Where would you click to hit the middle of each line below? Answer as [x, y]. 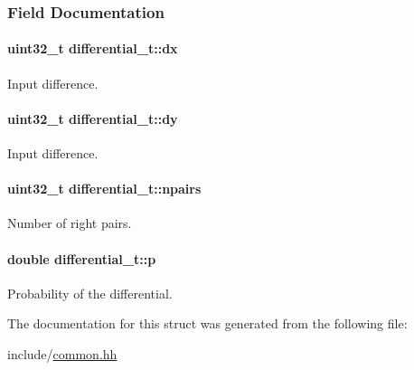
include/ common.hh [62, 354]
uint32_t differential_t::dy [93, 118]
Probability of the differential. [90, 293]
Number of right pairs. [70, 223]
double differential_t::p [82, 258]
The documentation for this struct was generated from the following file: [207, 323]
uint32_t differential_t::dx [93, 48]
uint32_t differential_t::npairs [104, 189]
